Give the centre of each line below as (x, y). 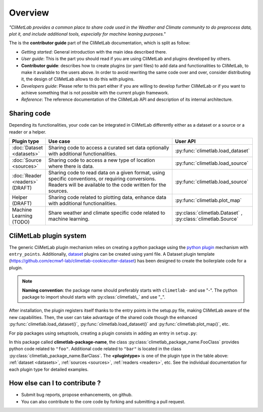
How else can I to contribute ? (55, 383)
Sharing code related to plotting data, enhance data (107, 197)
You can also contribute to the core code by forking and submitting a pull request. (103, 401)
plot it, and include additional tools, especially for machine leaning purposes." (87, 34)
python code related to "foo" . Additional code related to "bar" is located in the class (95, 349)
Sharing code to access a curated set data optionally (109, 148)
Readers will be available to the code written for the (107, 185)
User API (185, 141)
